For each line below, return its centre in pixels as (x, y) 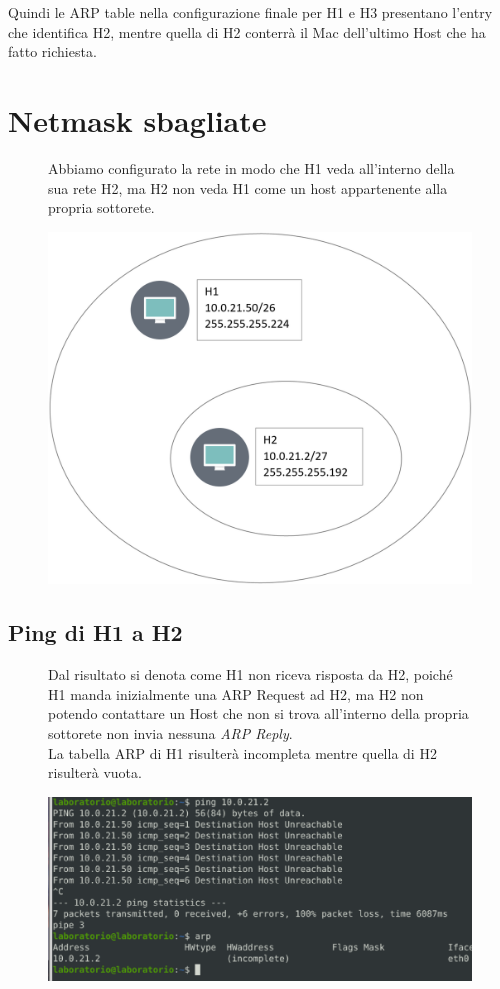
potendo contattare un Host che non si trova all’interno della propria (258, 713)
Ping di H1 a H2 (95, 632)
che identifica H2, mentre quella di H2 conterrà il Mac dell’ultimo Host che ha (247, 31)
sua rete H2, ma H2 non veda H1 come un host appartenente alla (248, 187)
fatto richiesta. (52, 51)
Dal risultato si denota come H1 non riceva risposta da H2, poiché (250, 674)
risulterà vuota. (95, 772)
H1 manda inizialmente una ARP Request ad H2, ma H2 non (236, 693)
